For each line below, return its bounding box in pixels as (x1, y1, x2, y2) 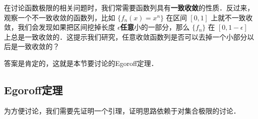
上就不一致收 (210, 12, 253, 22)
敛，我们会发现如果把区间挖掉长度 (4, 22, 115, 32)
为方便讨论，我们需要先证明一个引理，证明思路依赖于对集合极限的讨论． (4, 105, 240, 116)
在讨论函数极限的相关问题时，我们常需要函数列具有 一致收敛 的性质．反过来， (4, 2, 254, 12)
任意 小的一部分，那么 (120, 22, 190, 32)
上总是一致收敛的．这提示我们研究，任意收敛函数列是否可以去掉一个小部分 (4, 31, 247, 42)
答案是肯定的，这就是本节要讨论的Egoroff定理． (4, 58, 158, 68)
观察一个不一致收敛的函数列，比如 (4, 12, 115, 22)
